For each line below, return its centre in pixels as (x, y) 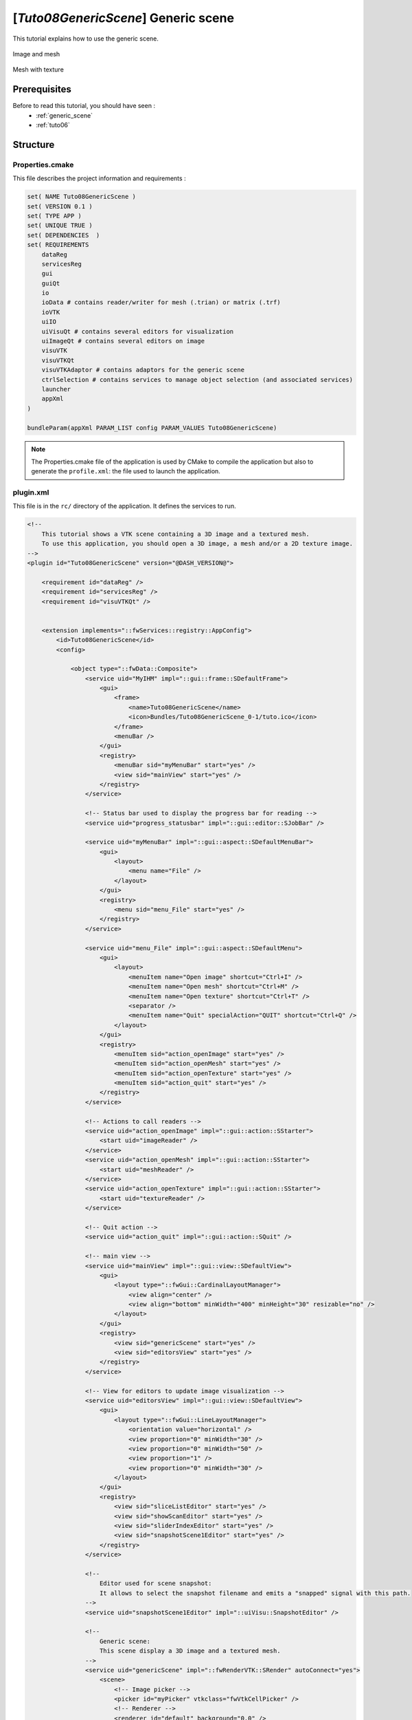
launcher (56, 389)
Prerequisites (42, 89)
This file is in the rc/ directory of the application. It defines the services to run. (124, 506)
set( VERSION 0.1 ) (60, 206)
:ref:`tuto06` (53, 125)
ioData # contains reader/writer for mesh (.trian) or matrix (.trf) (161, 302)
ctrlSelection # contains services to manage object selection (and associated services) (197, 379)
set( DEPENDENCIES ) (64, 235)
